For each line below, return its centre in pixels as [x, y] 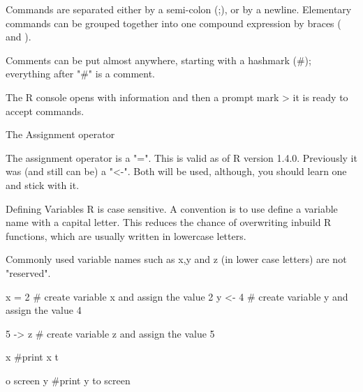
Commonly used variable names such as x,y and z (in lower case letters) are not [176, 259]
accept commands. [45, 111]
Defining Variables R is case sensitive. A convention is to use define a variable [172, 208]
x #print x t [32, 357]
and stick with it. [43, 184]
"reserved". [28, 272]
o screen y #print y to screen [68, 380]
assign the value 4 [44, 310]
